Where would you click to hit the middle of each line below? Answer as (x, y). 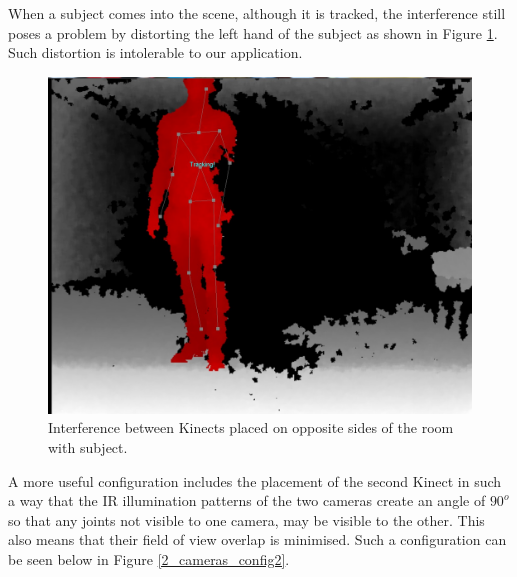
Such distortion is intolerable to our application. (155, 52)
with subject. (88, 447)
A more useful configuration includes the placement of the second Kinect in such (255, 480)
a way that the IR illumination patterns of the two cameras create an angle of (247, 500)
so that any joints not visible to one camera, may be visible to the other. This (246, 519)
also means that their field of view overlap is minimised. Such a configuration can (257, 539)
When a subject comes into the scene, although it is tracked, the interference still (257, 13)
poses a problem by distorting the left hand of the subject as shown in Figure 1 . (253, 32)
